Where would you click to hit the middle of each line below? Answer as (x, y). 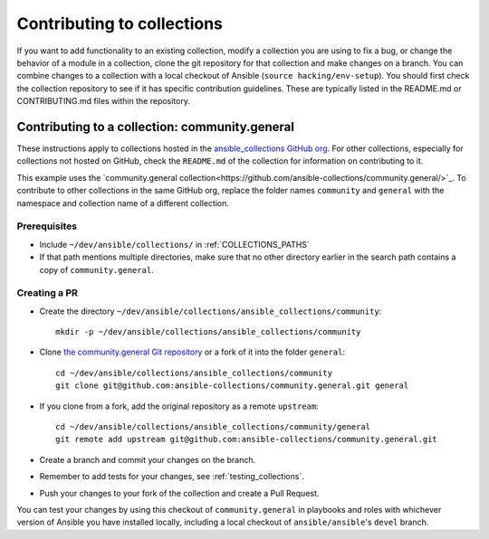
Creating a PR (48, 293)
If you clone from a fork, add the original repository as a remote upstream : (179, 406)
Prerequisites (47, 226)
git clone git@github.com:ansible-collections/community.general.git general (232, 386)
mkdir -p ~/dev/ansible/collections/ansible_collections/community (208, 332)
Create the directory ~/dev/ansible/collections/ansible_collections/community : (211, 311)
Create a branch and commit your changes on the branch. (148, 459)
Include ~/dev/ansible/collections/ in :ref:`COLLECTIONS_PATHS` (174, 244)
